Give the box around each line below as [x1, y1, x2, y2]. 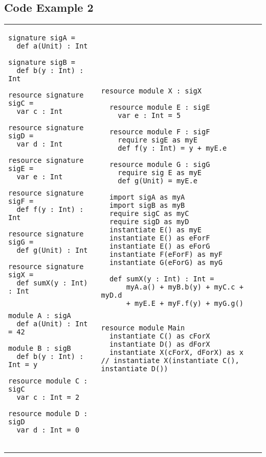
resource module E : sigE [109, 103, 210, 112]
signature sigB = [8, 58, 75, 67]
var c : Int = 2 [16, 393, 80, 402]
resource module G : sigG [109, 160, 210, 169]
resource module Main [101, 324, 185, 332]
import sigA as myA [109, 193, 185, 202]
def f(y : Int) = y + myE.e [118, 144, 227, 153]
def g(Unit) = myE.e [118, 177, 197, 185]
